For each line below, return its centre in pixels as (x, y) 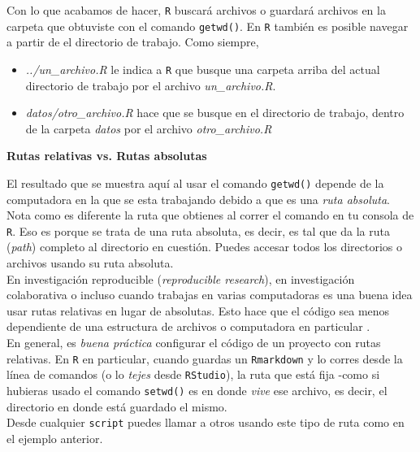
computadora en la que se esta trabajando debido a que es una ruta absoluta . (198, 199)
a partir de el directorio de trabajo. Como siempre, (133, 42)
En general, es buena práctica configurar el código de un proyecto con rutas (194, 342)
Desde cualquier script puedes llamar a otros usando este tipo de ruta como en (206, 422)
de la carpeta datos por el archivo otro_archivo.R (149, 128)
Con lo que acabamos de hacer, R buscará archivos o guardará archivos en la (196, 10)
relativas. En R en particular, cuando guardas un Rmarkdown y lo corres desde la (205, 358)
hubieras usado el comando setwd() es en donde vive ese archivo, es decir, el (197, 390)
